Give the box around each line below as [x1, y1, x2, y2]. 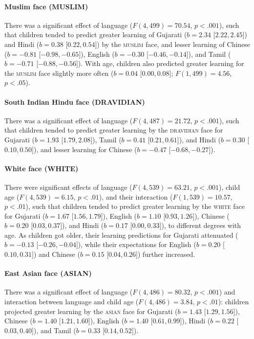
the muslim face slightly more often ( [4, 68, 114, 78]
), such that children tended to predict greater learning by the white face [25, 201, 245, 211]
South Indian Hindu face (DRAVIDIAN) [4, 96, 145, 107]
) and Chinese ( [33, 249, 80, 259]
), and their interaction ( [99, 191, 173, 202]
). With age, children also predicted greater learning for [78, 58, 244, 68]
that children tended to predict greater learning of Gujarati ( [4, 29, 187, 40]
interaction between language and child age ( [4, 296, 139, 307]
